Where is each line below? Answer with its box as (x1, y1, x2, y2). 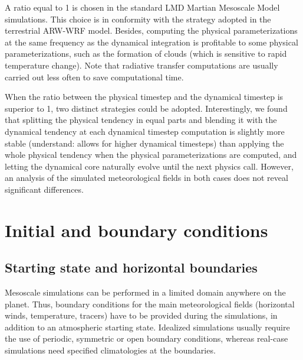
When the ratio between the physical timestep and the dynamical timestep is (5, 90, 284, 103)
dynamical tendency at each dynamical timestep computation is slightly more (5, 125, 285, 137)
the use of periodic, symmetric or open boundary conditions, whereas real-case (5, 332, 288, 345)
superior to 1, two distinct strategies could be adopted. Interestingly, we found (5, 102, 288, 114)
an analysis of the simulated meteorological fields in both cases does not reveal (5, 171, 288, 184)
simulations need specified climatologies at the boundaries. (5, 344, 216, 356)
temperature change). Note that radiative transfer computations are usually (5, 59, 278, 71)
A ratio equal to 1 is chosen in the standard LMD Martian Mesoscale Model (5, 1, 280, 13)
